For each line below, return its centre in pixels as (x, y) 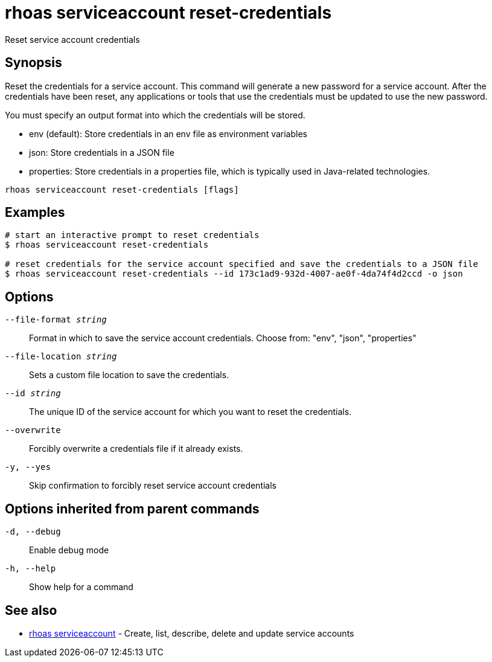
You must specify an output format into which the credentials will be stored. (155, 115)
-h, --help (30, 569)
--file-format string (56, 320)
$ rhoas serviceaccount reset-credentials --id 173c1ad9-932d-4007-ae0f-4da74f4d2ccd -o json (234, 274)
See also (31, 610)
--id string (33, 394)
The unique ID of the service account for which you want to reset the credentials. (190, 412)
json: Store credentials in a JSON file (102, 152)
